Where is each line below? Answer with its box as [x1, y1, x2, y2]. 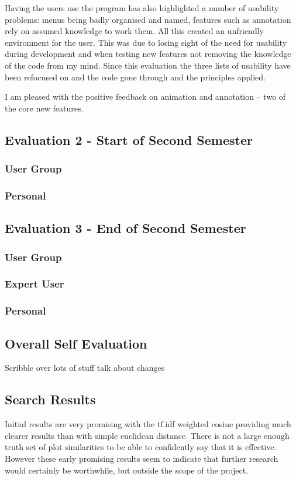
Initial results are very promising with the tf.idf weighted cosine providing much [5, 418, 291, 430]
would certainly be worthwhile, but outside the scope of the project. [5, 464, 249, 476]
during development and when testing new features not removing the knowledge [5, 48, 291, 60]
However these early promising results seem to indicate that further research [5, 452, 278, 464]
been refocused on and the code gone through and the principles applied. [5, 70, 266, 83]
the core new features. [5, 102, 84, 114]
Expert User [5, 276, 64, 291]
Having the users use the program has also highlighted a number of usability [5, 2, 279, 13]
